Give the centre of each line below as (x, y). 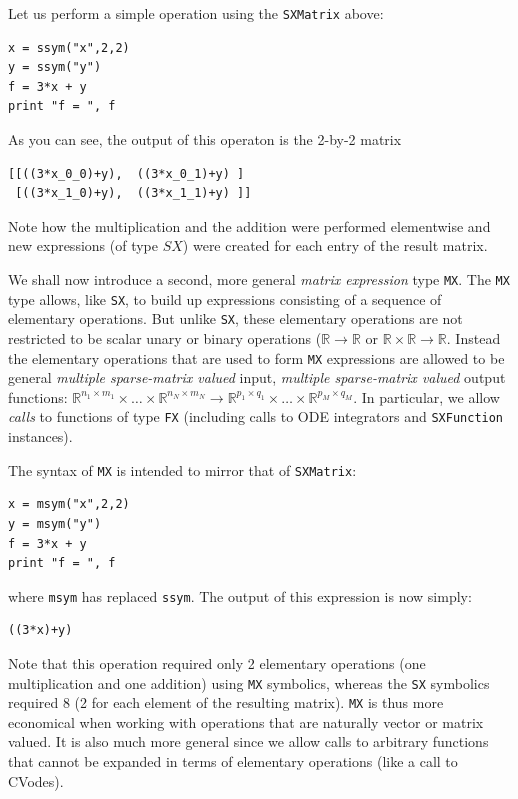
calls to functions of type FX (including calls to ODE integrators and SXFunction (256, 416)
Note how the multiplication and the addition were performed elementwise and (249, 225)
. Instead (473, 337)
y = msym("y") (55, 523)
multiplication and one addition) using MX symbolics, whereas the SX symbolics (249, 682)
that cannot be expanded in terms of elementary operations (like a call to (233, 761)
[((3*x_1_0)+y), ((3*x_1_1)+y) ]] (133, 193)
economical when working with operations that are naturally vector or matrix (246, 721)
